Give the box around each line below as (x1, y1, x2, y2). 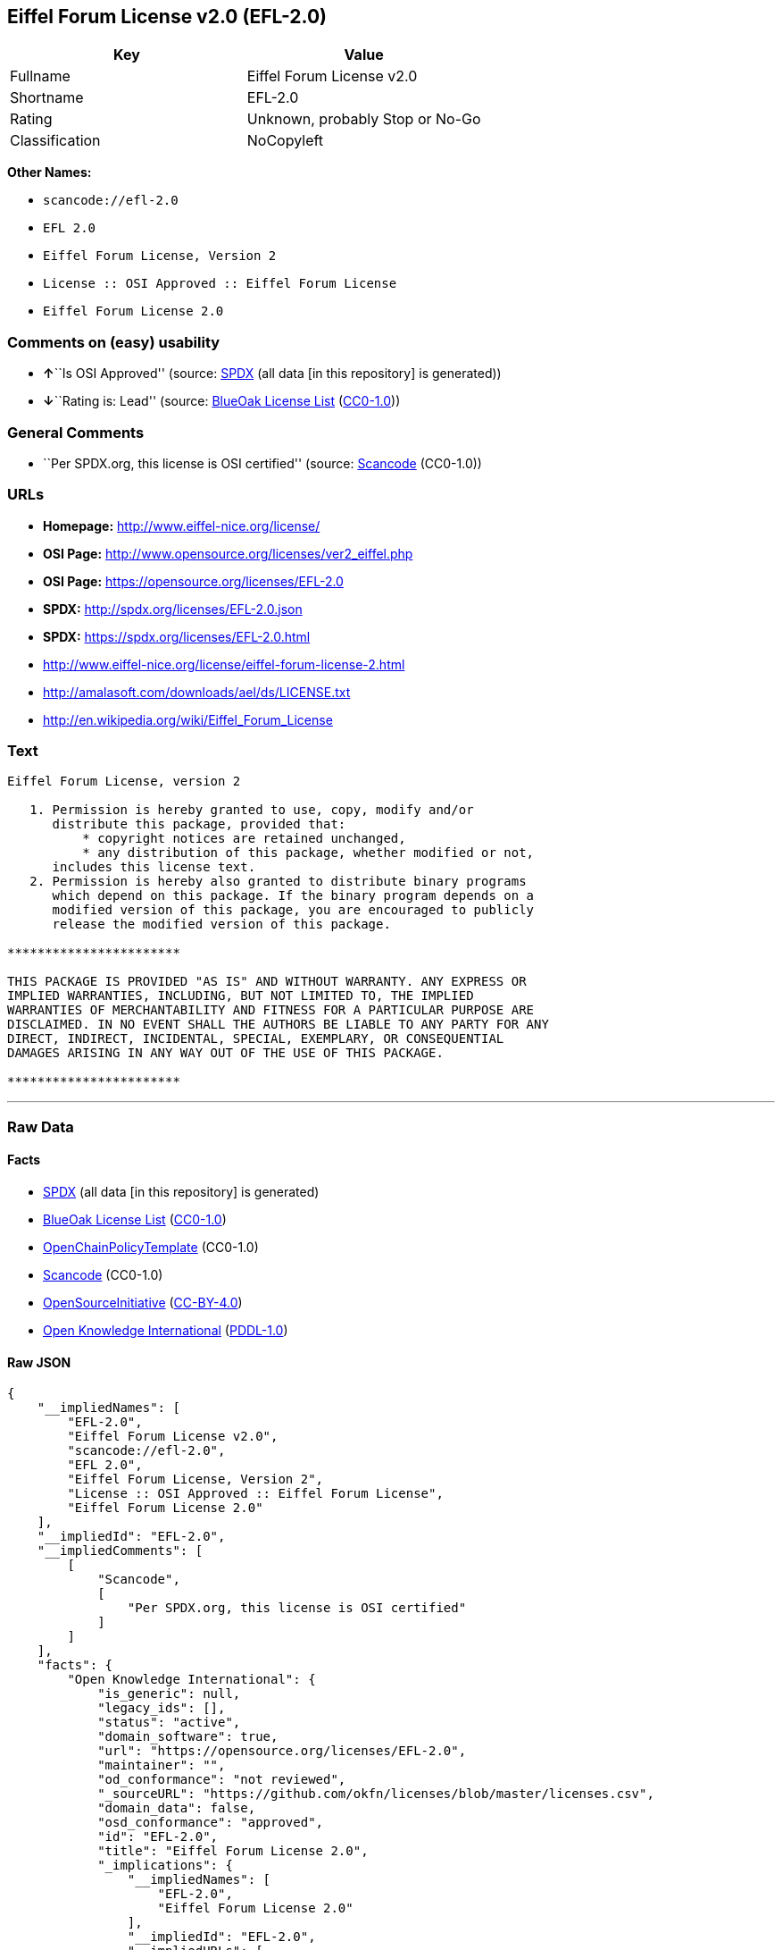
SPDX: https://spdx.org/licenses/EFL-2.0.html (43, 628, 311, 644)
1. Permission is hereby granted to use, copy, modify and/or (29, 803, 474, 818)
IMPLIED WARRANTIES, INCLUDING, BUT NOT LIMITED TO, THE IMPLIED (7, 988, 474, 1004)
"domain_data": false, (97, 1801, 256, 1816)
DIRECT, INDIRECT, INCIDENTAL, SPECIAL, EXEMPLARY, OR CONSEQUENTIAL (7, 1031, 504, 1046)
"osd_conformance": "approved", (97, 1815, 324, 1830)
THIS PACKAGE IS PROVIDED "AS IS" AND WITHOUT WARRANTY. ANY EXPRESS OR (7, 974, 527, 989)
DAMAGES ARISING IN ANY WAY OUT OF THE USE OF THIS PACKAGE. (7, 1046, 444, 1061)
